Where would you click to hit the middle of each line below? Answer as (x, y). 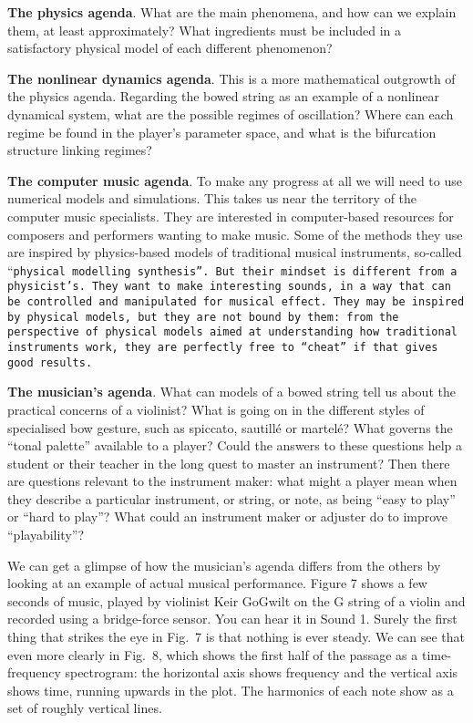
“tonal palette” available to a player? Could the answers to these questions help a (235, 445)
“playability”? (46, 535)
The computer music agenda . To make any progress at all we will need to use (235, 180)
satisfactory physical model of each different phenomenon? (170, 48)
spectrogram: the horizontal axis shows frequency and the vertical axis (262, 672)
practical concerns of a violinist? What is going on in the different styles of (216, 409)
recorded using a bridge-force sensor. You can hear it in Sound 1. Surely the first (232, 619)
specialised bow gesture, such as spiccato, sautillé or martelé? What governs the (230, 427)
